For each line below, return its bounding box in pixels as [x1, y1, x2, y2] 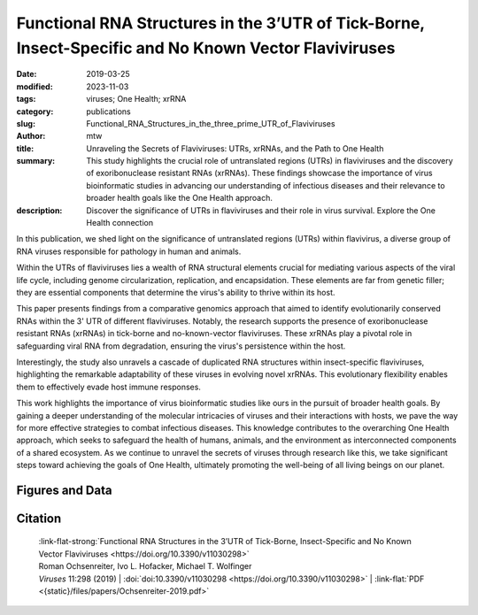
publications [86, 106, 132, 117]
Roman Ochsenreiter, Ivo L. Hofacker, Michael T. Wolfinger [38, 561, 252, 572]
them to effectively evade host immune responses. [16, 381, 201, 392]
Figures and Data [16, 482, 112, 497]
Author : [16, 131, 46, 142]
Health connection [86, 218, 154, 228]
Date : [16, 69, 37, 80]
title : [16, 142, 35, 154]
